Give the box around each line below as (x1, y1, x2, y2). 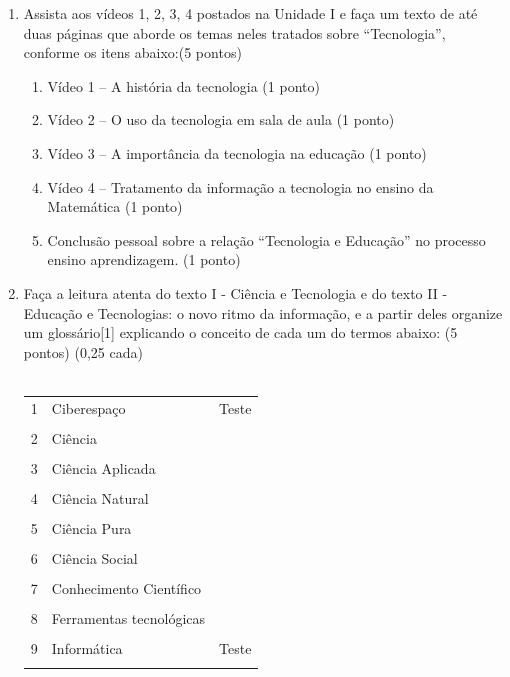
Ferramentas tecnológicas (51, 608, 206, 629)
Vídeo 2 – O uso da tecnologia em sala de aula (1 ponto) (47, 109, 395, 130)
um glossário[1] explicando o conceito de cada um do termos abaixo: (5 (23, 322, 458, 343)
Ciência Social (51, 548, 138, 569)
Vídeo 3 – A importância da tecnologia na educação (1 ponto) (47, 142, 427, 163)
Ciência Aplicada (51, 457, 156, 478)
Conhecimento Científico (51, 578, 202, 599)
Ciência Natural (51, 487, 149, 508)
